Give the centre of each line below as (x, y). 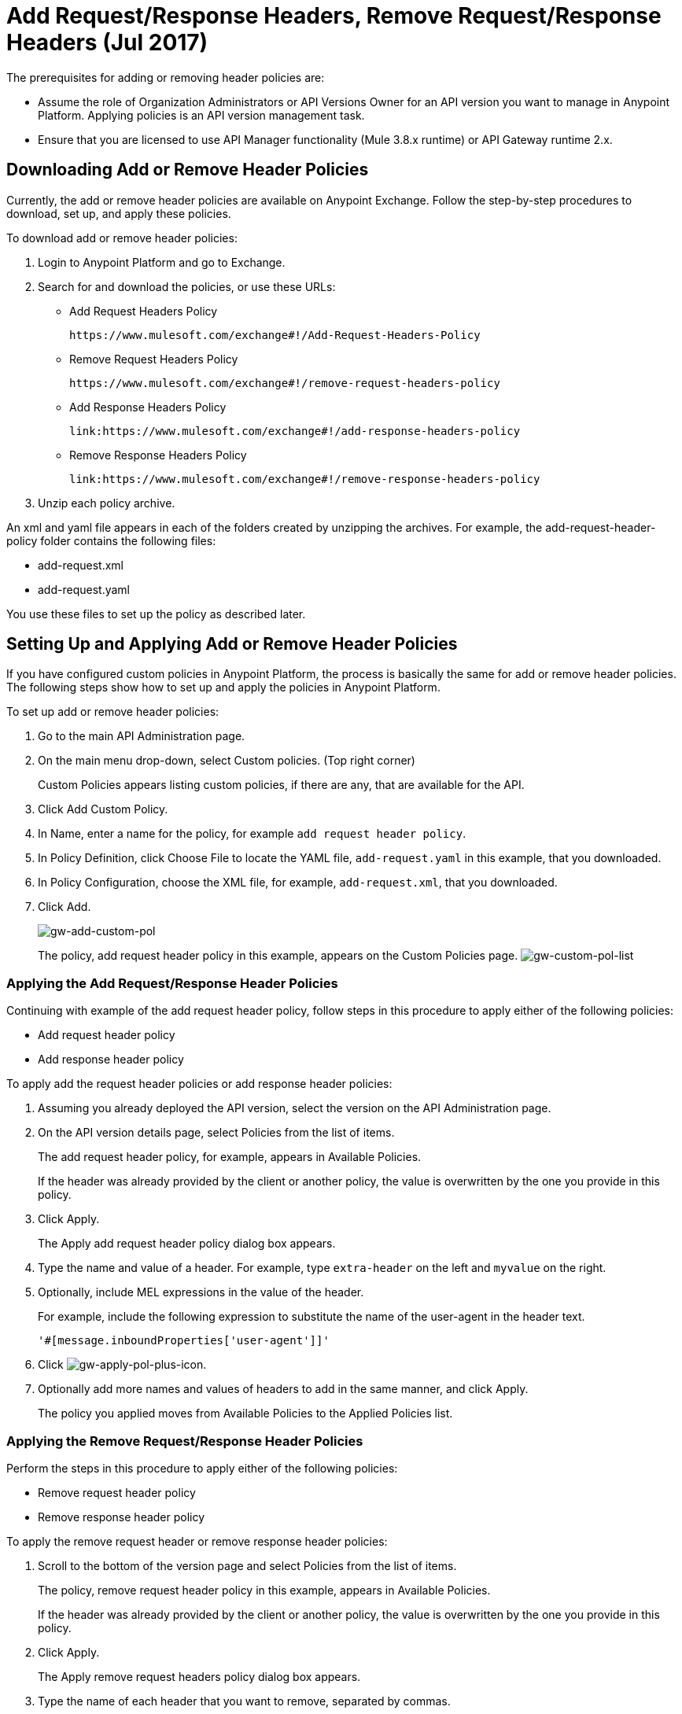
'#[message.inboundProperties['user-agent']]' (184, 1341)
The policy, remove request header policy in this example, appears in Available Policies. (264, 1590)
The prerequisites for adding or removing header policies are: (166, 77)
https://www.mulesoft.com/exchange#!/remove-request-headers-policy (285, 383)
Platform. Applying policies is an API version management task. (201, 115)
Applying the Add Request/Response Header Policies (172, 983)
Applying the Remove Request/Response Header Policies (185, 1441)
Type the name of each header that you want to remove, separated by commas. (244, 1701)
